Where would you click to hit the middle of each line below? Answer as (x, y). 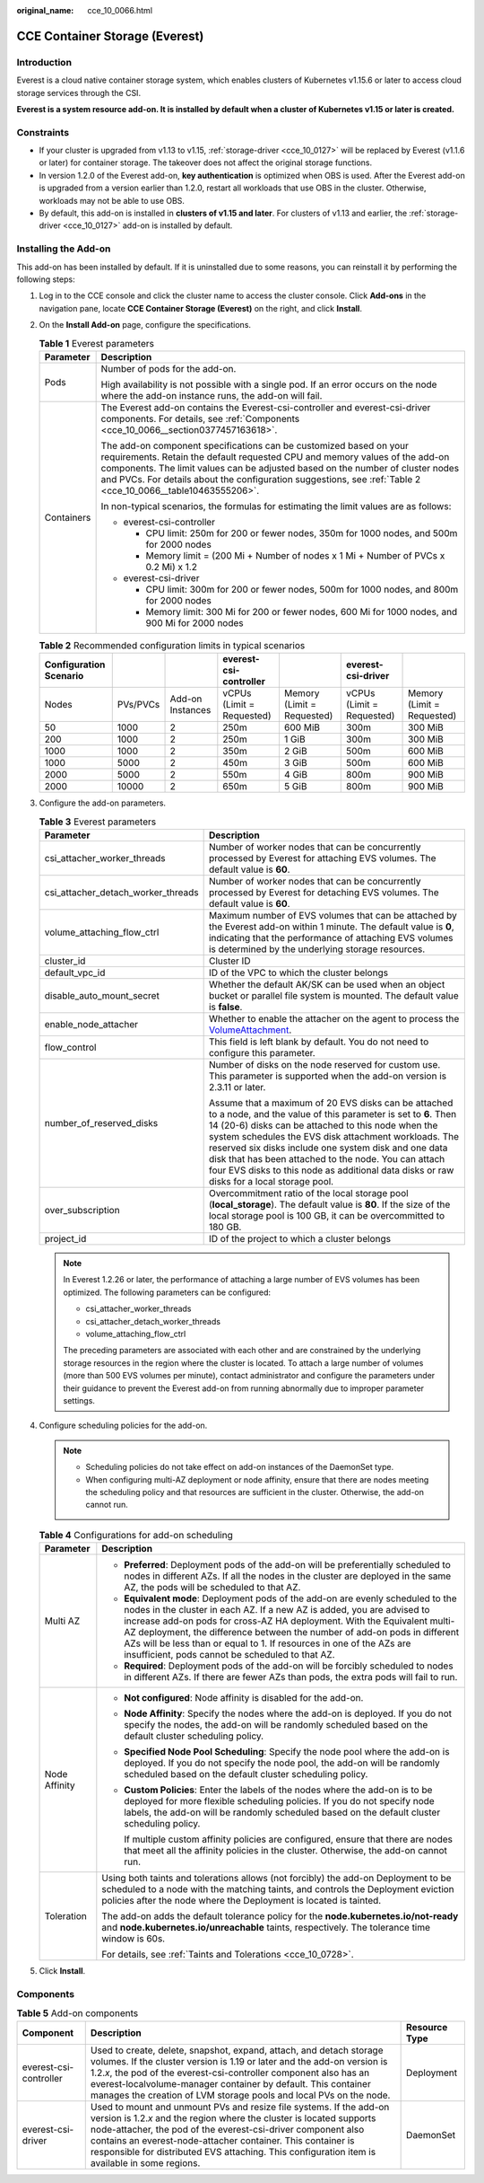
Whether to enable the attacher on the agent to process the (334, 1019)
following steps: (46, 279)
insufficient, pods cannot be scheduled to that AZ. (229, 1655)
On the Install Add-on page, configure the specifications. (145, 325)
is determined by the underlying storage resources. (317, 949)
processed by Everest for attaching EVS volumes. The (322, 858)
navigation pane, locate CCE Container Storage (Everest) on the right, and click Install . (201, 308)
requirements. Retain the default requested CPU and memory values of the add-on (275, 456)
